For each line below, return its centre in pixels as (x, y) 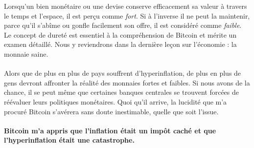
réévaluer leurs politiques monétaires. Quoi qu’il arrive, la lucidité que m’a (115, 101)
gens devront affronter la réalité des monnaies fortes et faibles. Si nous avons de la (127, 82)
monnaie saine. (26, 53)
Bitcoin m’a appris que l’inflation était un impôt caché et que (110, 130)
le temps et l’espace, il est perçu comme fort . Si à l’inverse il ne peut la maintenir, (127, 15)
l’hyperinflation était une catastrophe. (69, 140)
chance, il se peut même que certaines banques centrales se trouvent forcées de (122, 92)
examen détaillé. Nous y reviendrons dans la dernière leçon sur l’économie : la (120, 44)
